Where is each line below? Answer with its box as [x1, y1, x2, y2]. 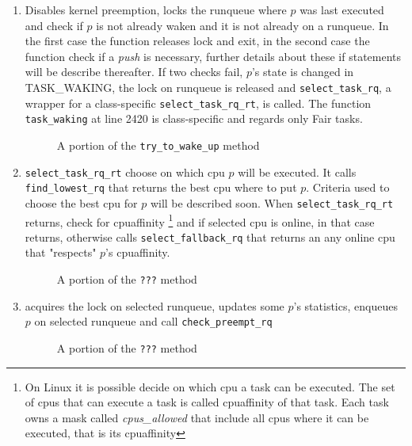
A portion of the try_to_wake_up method [56, 136, 260, 153]
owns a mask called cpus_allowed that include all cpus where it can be [25, 409, 369, 425]
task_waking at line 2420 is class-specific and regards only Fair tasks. [25, 110, 363, 127]
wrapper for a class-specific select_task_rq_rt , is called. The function [25, 94, 372, 111]
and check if [25, 17, 83, 33]
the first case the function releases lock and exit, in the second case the [25, 32, 370, 49]
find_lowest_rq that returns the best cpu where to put [25, 179, 297, 196]
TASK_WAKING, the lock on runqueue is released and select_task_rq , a [25, 78, 391, 95]
